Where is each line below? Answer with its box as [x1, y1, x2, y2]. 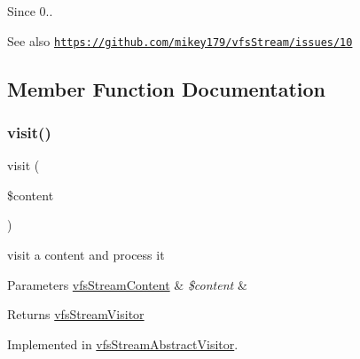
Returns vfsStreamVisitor [7, 305, 145, 324]
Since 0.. [7, 2, 53, 20]
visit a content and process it [7, 246, 165, 264]
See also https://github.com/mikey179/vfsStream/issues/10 [7, 31, 353, 50]
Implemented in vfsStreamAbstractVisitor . [7, 334, 239, 353]
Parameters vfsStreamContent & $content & [7, 275, 247, 293]
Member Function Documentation [7, 74, 326, 102]
